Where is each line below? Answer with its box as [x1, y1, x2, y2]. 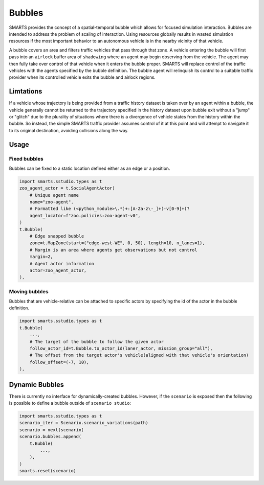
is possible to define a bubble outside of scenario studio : [9, 400, 132, 406]
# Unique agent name [29, 192, 79, 198]
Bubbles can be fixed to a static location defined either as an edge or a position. [9, 165, 171, 171]
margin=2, [29, 254, 53, 259]
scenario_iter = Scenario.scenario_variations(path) [19, 420, 149, 426]
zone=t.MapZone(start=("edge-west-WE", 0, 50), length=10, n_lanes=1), [29, 240, 205, 246]
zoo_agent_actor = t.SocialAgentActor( [19, 185, 115, 191]
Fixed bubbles [9, 155, 44, 162]
